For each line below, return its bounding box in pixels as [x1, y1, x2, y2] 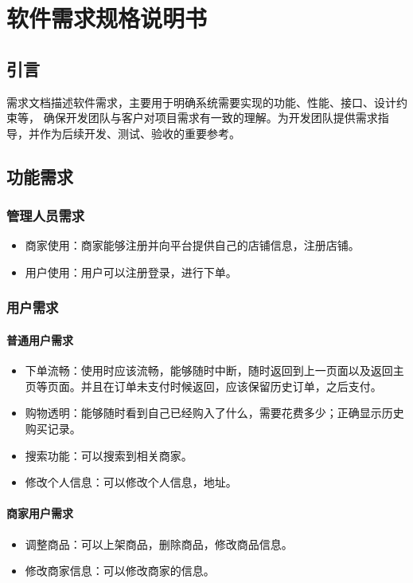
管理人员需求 [6, 206, 85, 226]
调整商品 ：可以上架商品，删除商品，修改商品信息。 [25, 535, 293, 552]
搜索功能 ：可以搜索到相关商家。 [25, 447, 193, 463]
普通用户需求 [6, 331, 73, 348]
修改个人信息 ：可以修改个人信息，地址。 [25, 474, 237, 490]
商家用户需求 [6, 505, 73, 522]
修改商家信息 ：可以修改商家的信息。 [25, 562, 215, 579]
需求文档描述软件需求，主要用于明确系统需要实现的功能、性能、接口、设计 [6, 93, 396, 110]
